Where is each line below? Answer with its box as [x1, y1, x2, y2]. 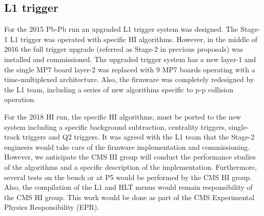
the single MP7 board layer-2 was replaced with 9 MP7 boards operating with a [4, 64, 255, 74]
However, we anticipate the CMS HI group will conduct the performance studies [4, 151, 256, 162]
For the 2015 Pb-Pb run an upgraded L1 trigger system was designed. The [4, 24, 238, 34]
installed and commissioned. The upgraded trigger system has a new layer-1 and [4, 53, 256, 64]
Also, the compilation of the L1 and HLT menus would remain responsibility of [4, 182, 253, 192]
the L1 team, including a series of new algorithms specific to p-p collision [4, 84, 234, 94]
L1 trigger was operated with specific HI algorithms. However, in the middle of [10, 33, 258, 44]
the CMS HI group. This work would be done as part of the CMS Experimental [4, 191, 255, 202]
